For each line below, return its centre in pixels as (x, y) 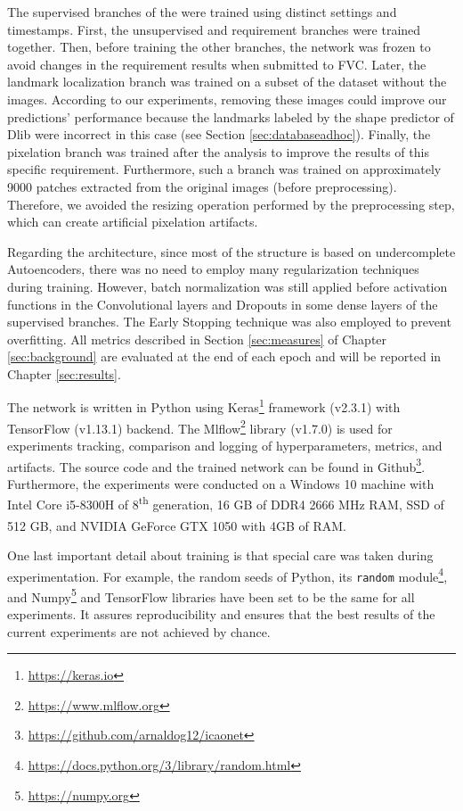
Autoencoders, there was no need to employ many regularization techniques (213, 269)
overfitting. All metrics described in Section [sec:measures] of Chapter (197, 339)
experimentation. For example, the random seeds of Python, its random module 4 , (227, 575)
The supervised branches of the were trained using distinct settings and (202, 12)
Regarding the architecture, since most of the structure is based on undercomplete (231, 251)
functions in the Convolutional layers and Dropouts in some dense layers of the (223, 304)
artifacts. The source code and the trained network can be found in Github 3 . (216, 465)
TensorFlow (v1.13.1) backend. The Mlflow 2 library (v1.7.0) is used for (200, 426)
